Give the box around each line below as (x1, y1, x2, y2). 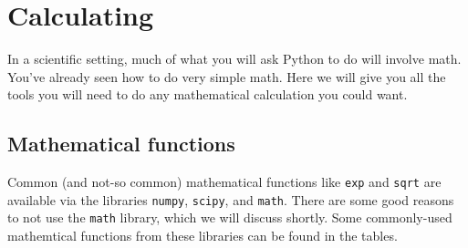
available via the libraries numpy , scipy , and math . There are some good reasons (7, 190, 454, 209)
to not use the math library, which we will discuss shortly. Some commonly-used (7, 208, 452, 227)
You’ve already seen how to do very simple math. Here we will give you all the (7, 67, 446, 86)
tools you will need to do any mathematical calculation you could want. (7, 85, 408, 104)
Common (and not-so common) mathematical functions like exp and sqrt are (7, 172, 442, 191)
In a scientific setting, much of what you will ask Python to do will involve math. (7, 49, 462, 68)
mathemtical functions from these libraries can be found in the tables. (7, 226, 398, 245)
